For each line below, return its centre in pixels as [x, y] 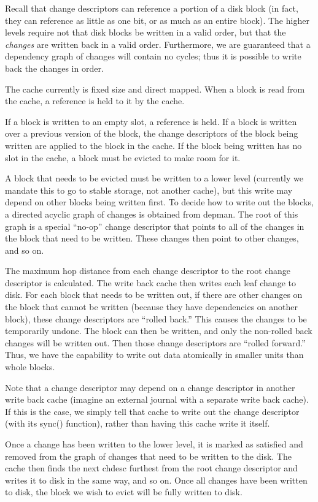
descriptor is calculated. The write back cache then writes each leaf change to [150, 282]
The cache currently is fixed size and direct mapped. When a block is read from [155, 89]
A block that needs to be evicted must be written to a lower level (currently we [154, 178]
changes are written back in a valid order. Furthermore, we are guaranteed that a [158, 44]
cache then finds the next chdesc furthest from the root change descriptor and [151, 468]
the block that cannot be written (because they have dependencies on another [152, 307]
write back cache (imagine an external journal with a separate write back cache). [157, 399]
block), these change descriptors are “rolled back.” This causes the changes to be [156, 318]
